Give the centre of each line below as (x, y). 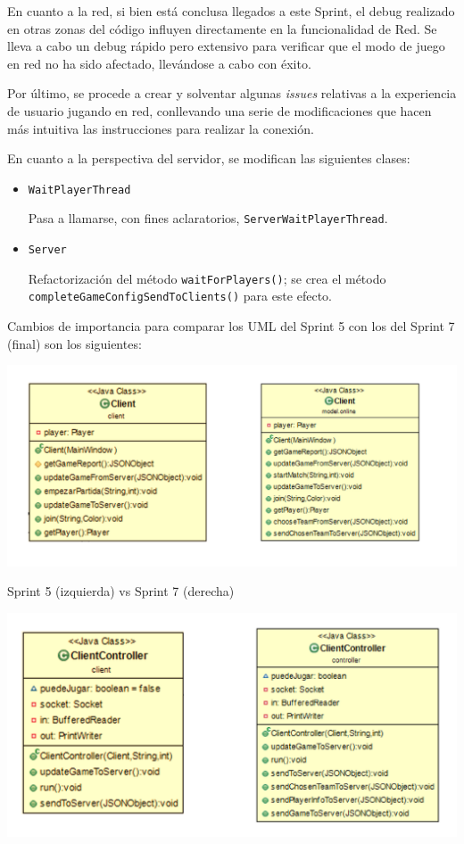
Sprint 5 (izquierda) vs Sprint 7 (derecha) (121, 591)
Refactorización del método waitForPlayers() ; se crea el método (207, 278)
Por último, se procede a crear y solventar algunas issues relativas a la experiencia (232, 93)
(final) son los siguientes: (75, 343)
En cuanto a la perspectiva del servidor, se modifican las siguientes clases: (209, 158)
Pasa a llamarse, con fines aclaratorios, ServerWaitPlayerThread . (208, 218)
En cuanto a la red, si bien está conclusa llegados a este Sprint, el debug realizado (231, 11)
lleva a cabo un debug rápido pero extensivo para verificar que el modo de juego (226, 46)
